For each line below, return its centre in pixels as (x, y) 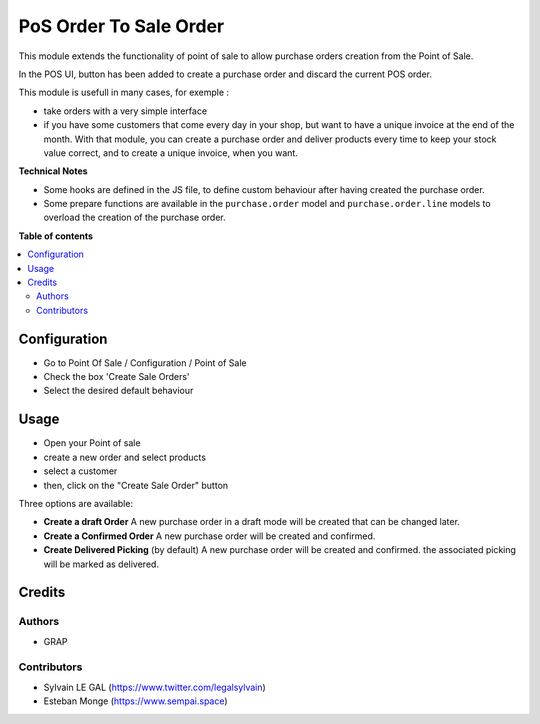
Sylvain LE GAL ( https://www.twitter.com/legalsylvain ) (155, 687)
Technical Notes (53, 171)
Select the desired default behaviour (118, 391)
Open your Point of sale (92, 443)
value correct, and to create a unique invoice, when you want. (171, 152)
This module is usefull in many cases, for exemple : (124, 92)
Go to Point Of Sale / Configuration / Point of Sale (145, 362)
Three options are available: (76, 503)
